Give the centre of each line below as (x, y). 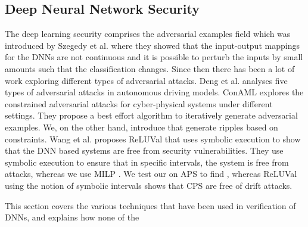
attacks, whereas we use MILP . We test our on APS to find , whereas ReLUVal (151, 174)
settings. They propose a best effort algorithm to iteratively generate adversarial (151, 115)
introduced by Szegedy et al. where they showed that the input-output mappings (152, 45)
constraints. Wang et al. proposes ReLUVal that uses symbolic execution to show (153, 139)
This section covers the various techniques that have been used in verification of (150, 205)
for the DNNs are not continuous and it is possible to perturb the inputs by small (154, 57)
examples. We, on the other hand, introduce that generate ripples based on (141, 127)
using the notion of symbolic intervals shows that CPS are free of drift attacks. (149, 185)
